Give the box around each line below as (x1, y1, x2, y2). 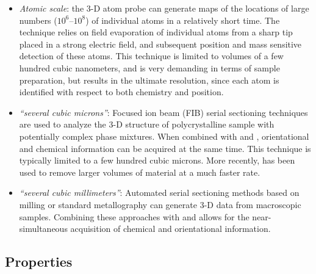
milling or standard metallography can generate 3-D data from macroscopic (19, 198, 301, 211)
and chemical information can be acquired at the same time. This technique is (19, 142, 311, 154)
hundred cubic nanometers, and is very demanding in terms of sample (19, 61, 280, 74)
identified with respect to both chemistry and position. (19, 85, 224, 98)
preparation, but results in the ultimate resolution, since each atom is (19, 73, 279, 86)
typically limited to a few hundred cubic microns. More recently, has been (19, 154, 295, 167)
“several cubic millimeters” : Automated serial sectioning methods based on (19, 186, 300, 199)
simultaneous (19, 222, 68, 235)
